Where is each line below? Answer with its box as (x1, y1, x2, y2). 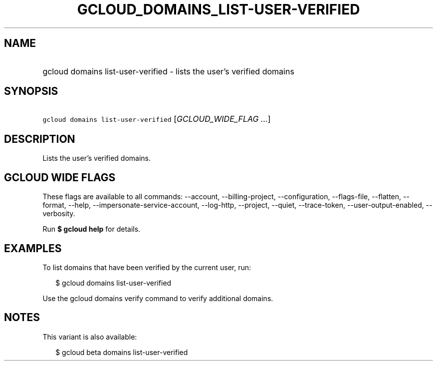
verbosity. (42, 209, 75, 218)
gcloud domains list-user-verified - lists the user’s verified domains (42, 66, 294, 76)
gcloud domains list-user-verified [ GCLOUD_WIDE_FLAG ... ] (42, 114, 271, 124)
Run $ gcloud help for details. (42, 225, 141, 234)
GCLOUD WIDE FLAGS (4, 171, 116, 184)
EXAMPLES (4, 242, 62, 255)
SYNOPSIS (4, 85, 58, 98)
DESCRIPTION (4, 132, 75, 145)
